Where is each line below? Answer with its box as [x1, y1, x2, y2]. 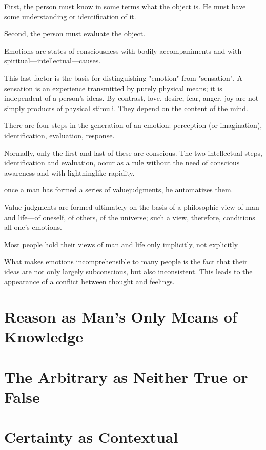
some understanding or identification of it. [4, 11, 136, 22]
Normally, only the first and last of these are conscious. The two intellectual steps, [4, 147, 262, 158]
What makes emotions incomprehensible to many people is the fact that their [4, 256, 248, 267]
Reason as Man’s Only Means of [4, 306, 237, 327]
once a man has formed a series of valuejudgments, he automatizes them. [4, 184, 233, 195]
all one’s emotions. [4, 222, 62, 232]
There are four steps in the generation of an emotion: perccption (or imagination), [4, 120, 262, 131]
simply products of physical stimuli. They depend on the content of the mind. [4, 102, 248, 113]
